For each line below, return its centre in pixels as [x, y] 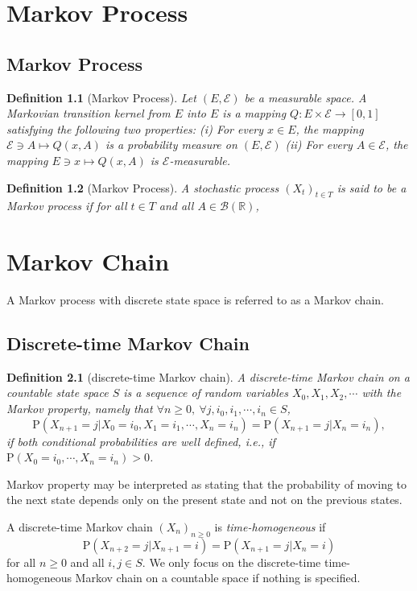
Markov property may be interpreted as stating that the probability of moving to [207, 484]
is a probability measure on [171, 145]
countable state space [58, 393]
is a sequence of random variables [206, 393]
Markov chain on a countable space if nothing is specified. [218, 578]
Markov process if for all [67, 206]
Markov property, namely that [80, 409]
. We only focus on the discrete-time [231, 562]
